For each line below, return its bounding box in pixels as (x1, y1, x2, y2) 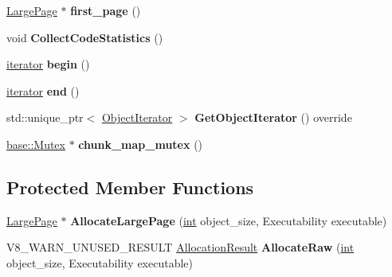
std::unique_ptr (6, 109, 84, 126)
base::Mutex (6, 135, 65, 152)
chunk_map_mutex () (78, 135, 203, 152)
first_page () (70, 2, 141, 18)
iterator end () (6, 82, 80, 99)
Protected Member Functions (6, 174, 254, 199)
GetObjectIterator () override (194, 109, 352, 126)
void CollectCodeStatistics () (6, 29, 163, 45)
